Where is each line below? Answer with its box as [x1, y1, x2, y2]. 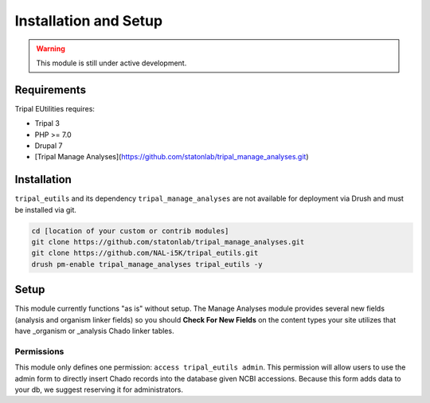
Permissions [14, 346, 64, 357]
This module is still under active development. [36, 58, 187, 68]
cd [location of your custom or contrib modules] [31, 226, 229, 235]
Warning [36, 44, 65, 53]
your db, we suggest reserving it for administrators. [14, 385, 183, 394]
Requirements [14, 83, 87, 96]
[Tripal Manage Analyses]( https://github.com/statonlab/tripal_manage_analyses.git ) [34, 152, 310, 162]
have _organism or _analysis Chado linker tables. [14, 327, 174, 336]
